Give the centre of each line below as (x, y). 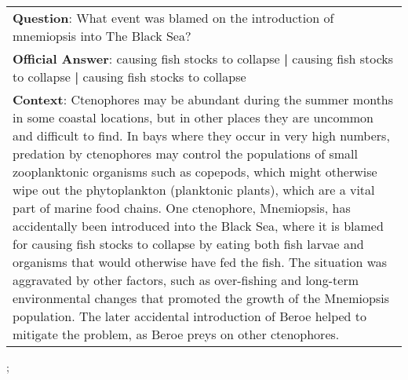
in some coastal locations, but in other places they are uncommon (193, 117)
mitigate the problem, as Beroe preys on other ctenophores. (176, 334)
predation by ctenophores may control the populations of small (185, 153)
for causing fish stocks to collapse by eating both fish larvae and (188, 244)
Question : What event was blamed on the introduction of (173, 18)
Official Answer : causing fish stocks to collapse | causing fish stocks (203, 58)
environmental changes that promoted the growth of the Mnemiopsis (201, 298)
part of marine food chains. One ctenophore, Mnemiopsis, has (182, 208)
